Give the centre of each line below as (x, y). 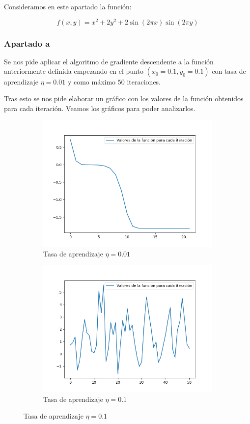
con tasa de (229, 71)
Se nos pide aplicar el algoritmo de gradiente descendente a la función (109, 61)
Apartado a (27, 43)
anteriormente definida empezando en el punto (74, 71)
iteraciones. (144, 82)
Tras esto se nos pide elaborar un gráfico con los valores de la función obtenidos (124, 99)
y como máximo (92, 82)
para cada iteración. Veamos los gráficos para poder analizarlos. (100, 108)
